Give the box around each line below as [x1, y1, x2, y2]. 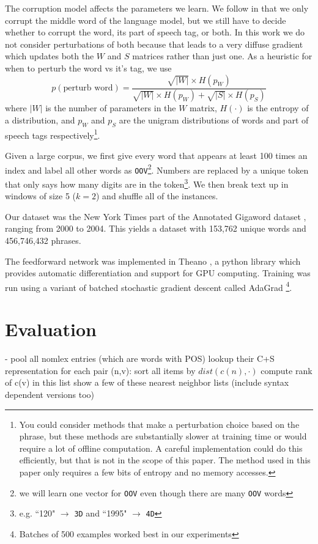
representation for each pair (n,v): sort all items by [5, 364, 196, 377]
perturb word [63, 84, 113, 92]
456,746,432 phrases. [5, 234, 81, 247]
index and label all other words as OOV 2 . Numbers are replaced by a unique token [5, 161, 309, 176]
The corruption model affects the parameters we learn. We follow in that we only [5, 2, 309, 14]
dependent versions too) [5, 388, 95, 400]
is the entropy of [247, 101, 309, 114]
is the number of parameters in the [45, 101, 176, 114]
